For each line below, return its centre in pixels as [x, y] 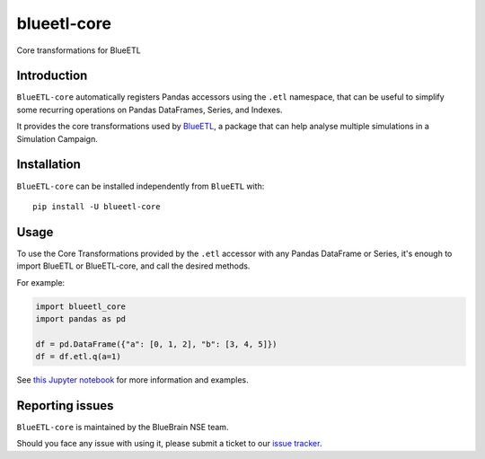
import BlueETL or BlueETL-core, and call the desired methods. [133, 266]
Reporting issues [65, 406]
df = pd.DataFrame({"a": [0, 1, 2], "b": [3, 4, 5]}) [156, 344]
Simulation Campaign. [57, 138]
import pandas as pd [80, 318]
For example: [41, 282]
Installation [48, 165]
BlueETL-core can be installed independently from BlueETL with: [141, 186]
